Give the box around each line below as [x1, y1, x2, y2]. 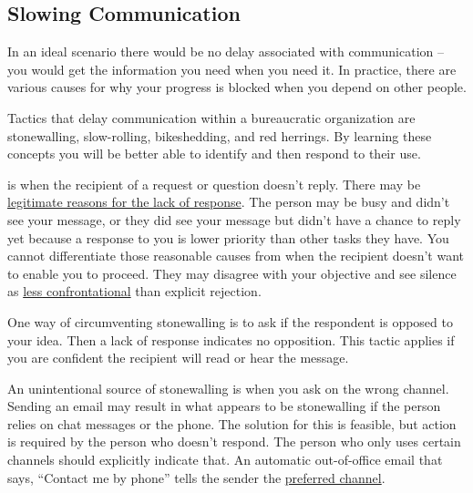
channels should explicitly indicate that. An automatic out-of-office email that [7, 450, 443, 469]
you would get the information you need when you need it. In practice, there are [7, 59, 457, 78]
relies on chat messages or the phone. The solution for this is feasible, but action [7, 414, 457, 433]
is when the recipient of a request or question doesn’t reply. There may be [7, 174, 421, 193]
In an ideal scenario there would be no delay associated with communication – [7, 42, 445, 61]
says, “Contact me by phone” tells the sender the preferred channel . [7, 467, 386, 487]
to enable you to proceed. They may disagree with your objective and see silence [7, 263, 457, 282]
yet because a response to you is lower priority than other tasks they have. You [7, 228, 449, 247]
